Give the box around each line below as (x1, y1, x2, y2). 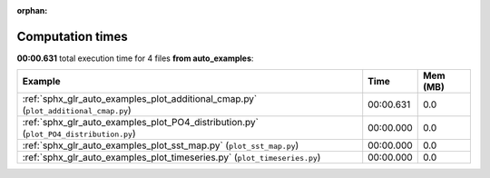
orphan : (16, 5, 48, 15)
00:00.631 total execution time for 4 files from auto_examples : (16, 53, 254, 64)
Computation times (16, 28, 128, 44)
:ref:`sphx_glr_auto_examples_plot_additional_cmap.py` (22, 93, 258, 105)
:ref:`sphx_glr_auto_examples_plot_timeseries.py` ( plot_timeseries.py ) (22, 151, 321, 163)
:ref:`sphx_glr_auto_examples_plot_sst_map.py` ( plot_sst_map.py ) (22, 139, 299, 152)
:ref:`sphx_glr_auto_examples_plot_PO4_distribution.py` (22, 116, 259, 129)
